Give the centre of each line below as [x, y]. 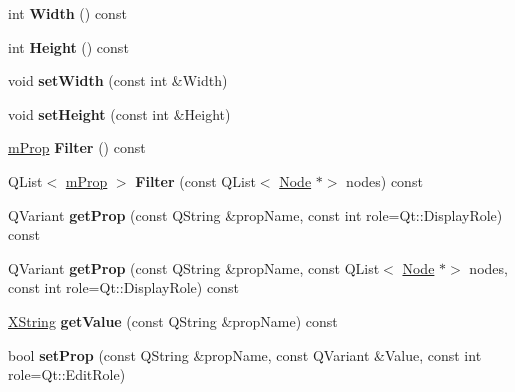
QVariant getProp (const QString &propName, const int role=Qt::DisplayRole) [255, 214]
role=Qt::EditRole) [67, 374]
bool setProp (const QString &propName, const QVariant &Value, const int [245, 354]
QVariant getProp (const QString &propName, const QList [194, 267]
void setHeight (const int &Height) [119, 113]
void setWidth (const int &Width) [118, 80]
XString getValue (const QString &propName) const [173, 320]
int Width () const [67, 13]
